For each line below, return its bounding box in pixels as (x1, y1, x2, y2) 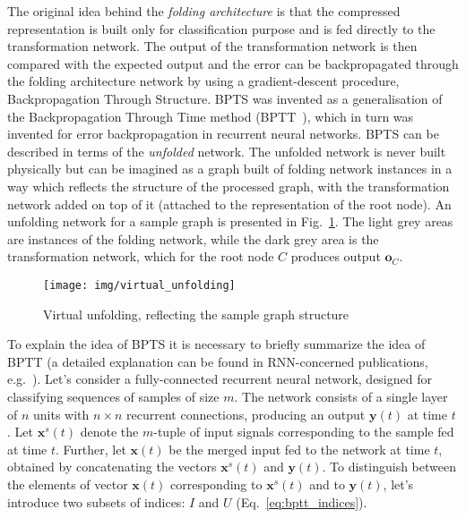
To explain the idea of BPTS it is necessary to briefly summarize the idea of (7, 335, 426, 353)
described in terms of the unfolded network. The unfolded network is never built (7, 141, 446, 160)
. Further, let (56, 439, 126, 458)
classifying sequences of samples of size (7, 386, 220, 405)
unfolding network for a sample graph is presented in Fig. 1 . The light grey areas (7, 212, 453, 231)
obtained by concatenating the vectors (7, 457, 217, 476)
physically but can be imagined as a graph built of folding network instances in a (7, 159, 453, 178)
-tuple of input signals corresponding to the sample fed (153, 422, 454, 441)
